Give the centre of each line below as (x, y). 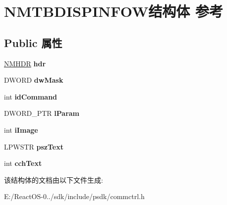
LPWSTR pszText (34, 146)
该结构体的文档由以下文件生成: (54, 179)
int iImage (21, 129)
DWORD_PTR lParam (42, 113)
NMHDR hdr (25, 63)
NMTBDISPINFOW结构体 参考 (113, 11)
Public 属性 (33, 42)
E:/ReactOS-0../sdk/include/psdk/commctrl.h (74, 196)
